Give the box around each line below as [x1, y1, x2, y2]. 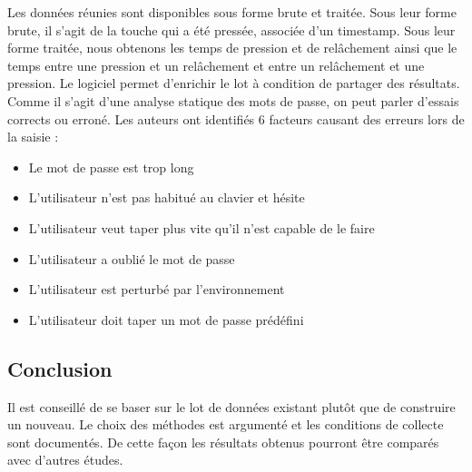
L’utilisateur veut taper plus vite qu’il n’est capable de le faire [28, 218, 375, 237]
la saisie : [7, 127, 59, 146]
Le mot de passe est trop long [28, 157, 194, 176]
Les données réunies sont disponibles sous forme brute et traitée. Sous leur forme [7, 3, 457, 21]
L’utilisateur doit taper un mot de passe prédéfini [28, 310, 304, 329]
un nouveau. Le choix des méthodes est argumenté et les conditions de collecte [7, 415, 444, 434]
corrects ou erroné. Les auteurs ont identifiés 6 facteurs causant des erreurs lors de [7, 109, 465, 128]
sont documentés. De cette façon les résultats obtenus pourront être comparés [7, 432, 439, 451]
